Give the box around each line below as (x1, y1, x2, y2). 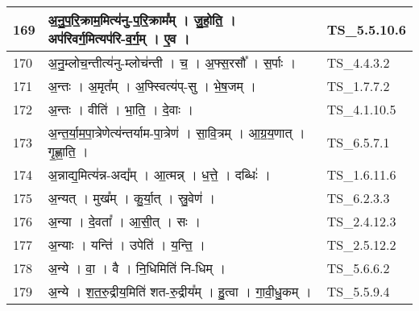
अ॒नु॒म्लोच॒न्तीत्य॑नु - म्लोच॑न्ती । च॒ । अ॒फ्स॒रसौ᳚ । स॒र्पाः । (48, 53, 297, 72)
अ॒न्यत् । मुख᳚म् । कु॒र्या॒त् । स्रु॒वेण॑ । (48, 189, 216, 207)
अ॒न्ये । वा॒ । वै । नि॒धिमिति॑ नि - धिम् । (48, 259, 226, 277)
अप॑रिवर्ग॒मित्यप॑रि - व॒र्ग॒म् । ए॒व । (48, 29, 190, 48)
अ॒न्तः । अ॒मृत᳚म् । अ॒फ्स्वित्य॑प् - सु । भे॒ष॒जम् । (48, 77, 256, 95)
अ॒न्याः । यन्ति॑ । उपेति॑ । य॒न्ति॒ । (48, 235, 205, 254)
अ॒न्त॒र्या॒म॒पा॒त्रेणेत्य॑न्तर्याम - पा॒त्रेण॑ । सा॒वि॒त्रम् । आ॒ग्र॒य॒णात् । (48, 123, 305, 142)
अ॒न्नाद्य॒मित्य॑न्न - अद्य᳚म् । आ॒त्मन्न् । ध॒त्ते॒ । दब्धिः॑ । (48, 165, 271, 184)
